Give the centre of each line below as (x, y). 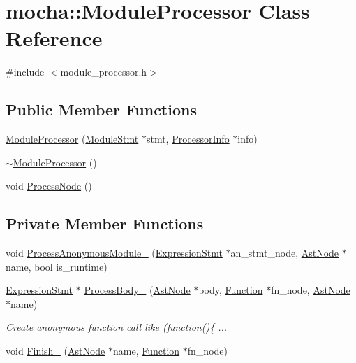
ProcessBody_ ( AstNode (137, 290)
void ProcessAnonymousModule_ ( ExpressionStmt (114, 253)
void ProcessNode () (49, 186)
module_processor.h (104, 72)
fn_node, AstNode (311, 290)
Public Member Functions (101, 109)
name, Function (147, 351)
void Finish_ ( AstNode (55, 351)
